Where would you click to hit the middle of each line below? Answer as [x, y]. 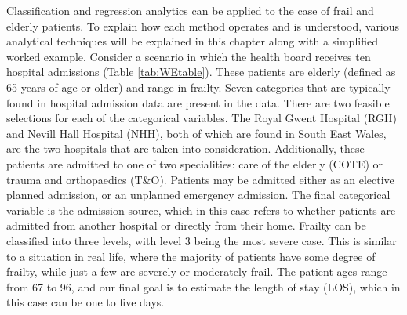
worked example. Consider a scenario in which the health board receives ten [189, 56]
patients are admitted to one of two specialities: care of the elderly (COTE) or [195, 163]
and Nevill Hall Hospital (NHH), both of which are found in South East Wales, [196, 133]
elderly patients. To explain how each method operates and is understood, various [203, 25]
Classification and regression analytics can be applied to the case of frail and [190, 10]
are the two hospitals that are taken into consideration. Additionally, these [185, 148]
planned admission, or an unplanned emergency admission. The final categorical [198, 195]
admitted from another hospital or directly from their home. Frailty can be [186, 225]
